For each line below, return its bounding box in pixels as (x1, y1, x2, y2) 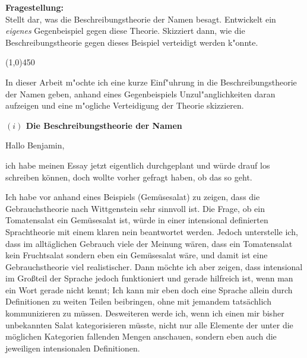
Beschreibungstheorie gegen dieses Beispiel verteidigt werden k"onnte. (5, 36, 258, 48)
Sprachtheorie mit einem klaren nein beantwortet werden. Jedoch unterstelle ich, (5, 225, 298, 237)
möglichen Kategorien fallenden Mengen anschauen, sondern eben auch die (5, 330, 277, 343)
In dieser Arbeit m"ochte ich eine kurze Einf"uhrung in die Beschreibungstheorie (5, 75, 297, 88)
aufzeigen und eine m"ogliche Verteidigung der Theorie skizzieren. (5, 99, 244, 112)
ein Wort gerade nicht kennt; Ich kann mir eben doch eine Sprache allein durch (5, 283, 293, 296)
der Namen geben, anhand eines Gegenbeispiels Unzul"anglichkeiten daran (5, 87, 276, 100)
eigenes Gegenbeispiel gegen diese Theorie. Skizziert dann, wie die (5, 24, 245, 37)
